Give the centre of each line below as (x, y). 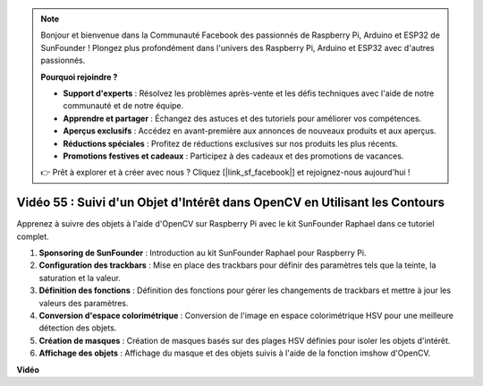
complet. (33, 236)
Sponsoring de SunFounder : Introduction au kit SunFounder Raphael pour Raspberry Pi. (203, 253)
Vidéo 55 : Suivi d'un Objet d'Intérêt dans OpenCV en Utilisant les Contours (231, 203)
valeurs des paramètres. (84, 303)
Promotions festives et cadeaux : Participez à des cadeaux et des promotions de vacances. (233, 156)
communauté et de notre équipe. (123, 106)
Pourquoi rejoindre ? (79, 77)
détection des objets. (78, 328)
